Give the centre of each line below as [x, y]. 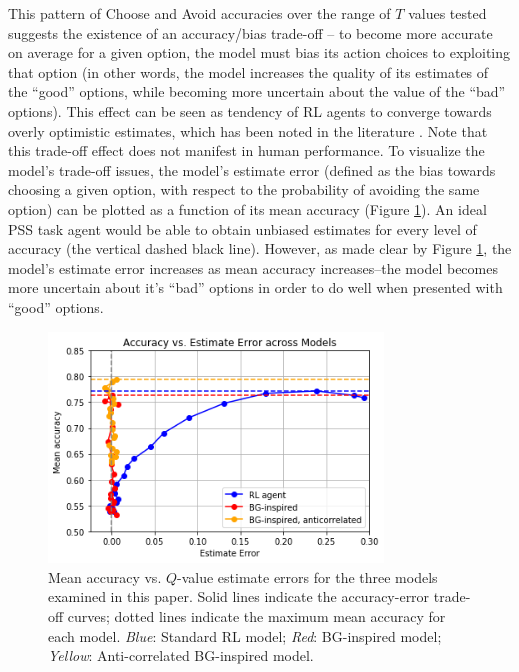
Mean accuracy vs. [105, 576]
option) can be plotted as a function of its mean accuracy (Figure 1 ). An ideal [247, 208]
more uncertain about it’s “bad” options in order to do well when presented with [255, 287]
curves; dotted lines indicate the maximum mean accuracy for [256, 616]
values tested [447, 13]
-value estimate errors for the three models [307, 576]
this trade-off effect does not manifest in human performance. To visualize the [246, 150]
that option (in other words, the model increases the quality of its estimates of [248, 71]
